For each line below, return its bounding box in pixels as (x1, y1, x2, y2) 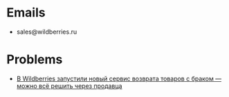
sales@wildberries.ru (16, 28, 77, 36)
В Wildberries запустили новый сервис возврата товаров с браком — (16, 74, 222, 83)
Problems (6, 52, 63, 67)
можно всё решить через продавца (16, 81, 122, 90)
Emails (6, 5, 46, 21)
